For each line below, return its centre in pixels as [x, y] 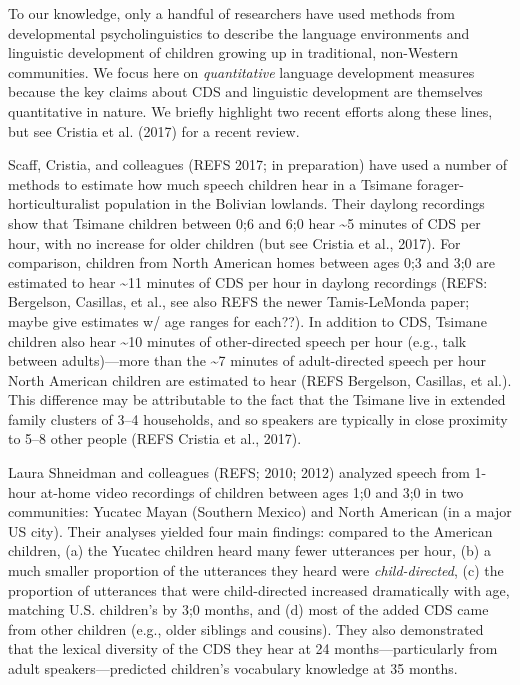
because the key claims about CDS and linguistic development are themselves [245, 91]
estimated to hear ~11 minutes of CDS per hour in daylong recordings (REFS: [248, 281]
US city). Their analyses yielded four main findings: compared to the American [250, 530]
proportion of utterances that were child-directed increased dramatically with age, [259, 589]
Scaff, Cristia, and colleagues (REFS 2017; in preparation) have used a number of [258, 164]
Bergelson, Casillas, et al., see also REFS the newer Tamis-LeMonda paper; [239, 301]
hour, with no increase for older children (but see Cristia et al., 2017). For [234, 242]
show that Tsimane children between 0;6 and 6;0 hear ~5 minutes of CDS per [244, 222]
